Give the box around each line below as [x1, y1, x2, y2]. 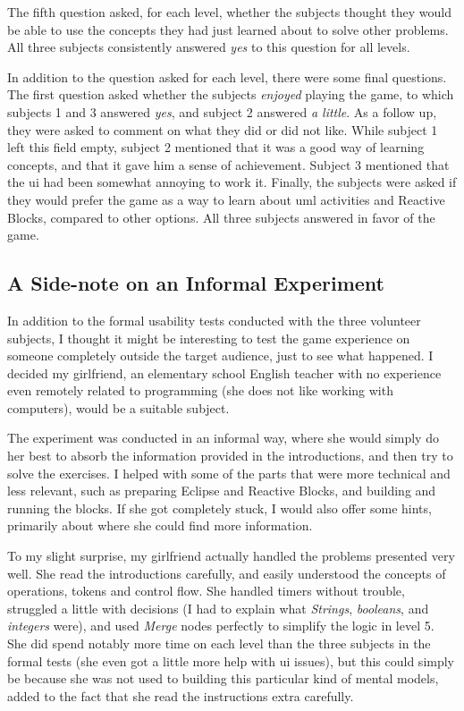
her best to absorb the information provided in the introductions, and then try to [7, 446, 453, 465]
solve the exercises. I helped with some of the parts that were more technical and [7, 463, 451, 482]
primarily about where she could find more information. [7, 516, 313, 535]
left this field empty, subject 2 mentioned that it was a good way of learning [7, 138, 425, 157]
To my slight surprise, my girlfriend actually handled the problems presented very [7, 546, 455, 565]
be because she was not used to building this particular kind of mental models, [7, 669, 439, 688]
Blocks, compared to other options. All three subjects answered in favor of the [7, 207, 435, 226]
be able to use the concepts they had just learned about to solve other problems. [7, 20, 449, 38]
